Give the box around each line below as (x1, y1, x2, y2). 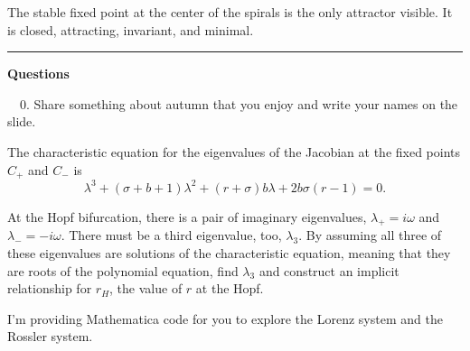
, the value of (109, 279, 183, 298)
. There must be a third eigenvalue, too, (61, 226, 282, 245)
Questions (7, 64, 70, 83)
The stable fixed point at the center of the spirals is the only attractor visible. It (7, 3, 453, 21)
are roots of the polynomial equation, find (7, 261, 239, 280)
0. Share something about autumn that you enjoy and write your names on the (19, 94, 458, 113)
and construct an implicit (258, 261, 399, 280)
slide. (7, 112, 36, 131)
